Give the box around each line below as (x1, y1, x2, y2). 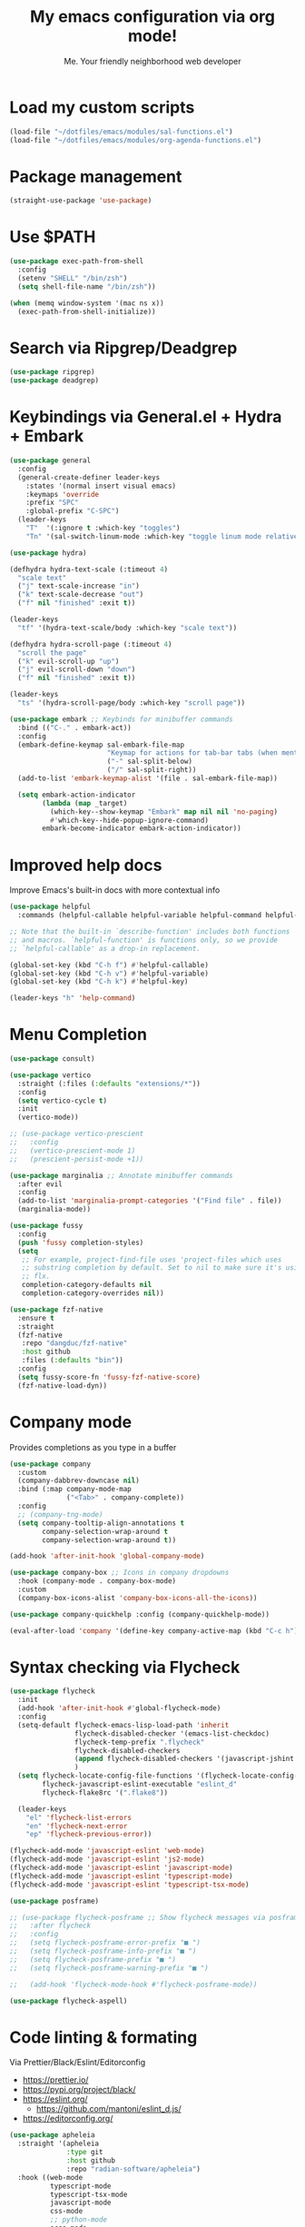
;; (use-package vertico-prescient (9, 1129, 144, 1139)
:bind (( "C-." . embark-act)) (17, 723, 132, 732)
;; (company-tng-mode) (17, 1509, 103, 1519)
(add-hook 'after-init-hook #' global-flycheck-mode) (17, 1704, 221, 1713)
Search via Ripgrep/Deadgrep (9, 338, 238, 358)
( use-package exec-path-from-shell (9, 257, 144, 266)
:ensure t (17, 1313, 54, 1322)
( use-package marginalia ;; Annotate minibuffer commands (9, 1171, 233, 1180)
